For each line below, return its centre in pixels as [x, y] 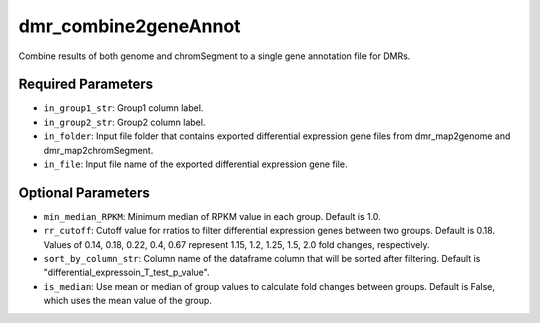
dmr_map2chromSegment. [98, 150]
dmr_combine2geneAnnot [129, 26]
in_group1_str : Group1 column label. [123, 108]
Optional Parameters [84, 192]
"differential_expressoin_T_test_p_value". [126, 272]
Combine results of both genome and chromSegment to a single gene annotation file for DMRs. [214, 56]
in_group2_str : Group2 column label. [124, 122]
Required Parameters [86, 84]
